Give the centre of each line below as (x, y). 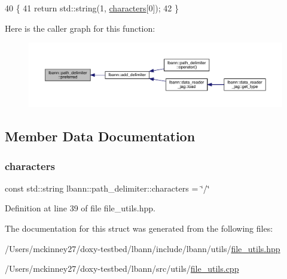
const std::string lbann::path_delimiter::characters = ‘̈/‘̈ (107, 188)
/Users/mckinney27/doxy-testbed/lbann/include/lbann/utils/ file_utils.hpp (143, 248)
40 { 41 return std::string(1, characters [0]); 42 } (92, 8)
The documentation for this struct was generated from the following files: (139, 228)
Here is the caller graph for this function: (80, 28)
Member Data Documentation (100, 136)
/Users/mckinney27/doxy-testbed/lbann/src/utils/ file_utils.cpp (122, 269)
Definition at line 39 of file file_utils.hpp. (80, 208)
